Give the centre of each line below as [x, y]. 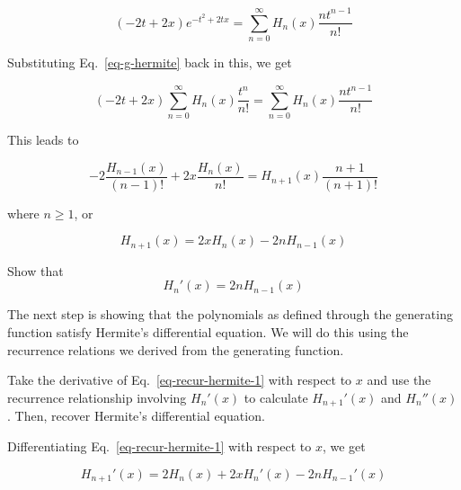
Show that [35, 270]
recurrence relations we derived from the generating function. [176, 349]
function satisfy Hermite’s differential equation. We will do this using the [208, 332]
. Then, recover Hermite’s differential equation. [136, 416]
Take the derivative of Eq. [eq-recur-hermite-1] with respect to [180, 380]
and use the [399, 380]
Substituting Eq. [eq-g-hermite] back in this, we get [150, 62]
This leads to [43, 140]
